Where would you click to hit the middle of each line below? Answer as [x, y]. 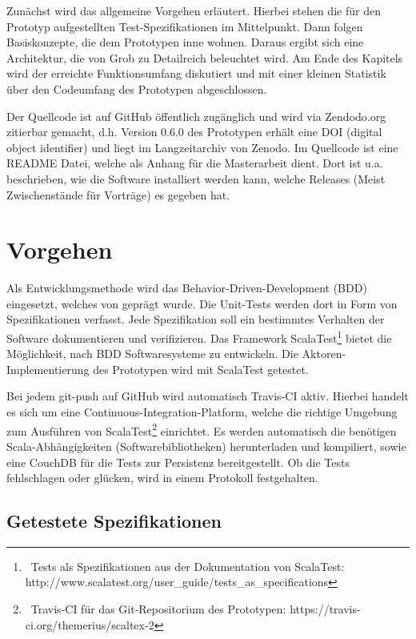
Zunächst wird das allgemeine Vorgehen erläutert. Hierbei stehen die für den [194, 10]
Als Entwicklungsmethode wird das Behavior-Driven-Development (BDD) [187, 288]
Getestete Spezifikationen [114, 521]
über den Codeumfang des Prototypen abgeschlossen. [137, 88]
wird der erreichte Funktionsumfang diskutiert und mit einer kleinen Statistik [196, 73]
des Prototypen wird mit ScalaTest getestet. [201, 369]
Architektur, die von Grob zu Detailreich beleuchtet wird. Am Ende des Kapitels [205, 57]
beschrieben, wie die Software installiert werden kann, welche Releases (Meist [196, 178]
